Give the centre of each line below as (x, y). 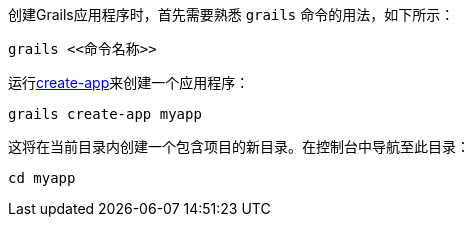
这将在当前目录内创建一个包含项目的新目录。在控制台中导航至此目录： (239, 146)
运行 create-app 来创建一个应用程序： (129, 82)
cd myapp (42, 178)
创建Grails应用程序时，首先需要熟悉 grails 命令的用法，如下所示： (231, 14)
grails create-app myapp (105, 114)
